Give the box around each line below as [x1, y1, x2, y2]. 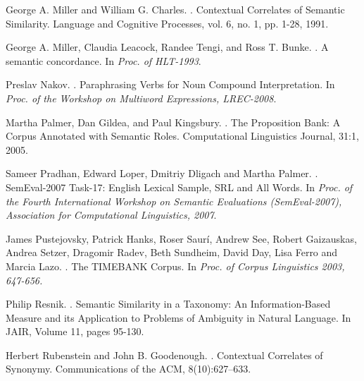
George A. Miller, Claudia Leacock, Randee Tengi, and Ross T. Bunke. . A [6, 40, 329, 54]
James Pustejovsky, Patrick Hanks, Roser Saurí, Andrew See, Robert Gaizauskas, [6, 231, 357, 246]
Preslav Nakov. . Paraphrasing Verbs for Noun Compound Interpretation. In [6, 77, 335, 92]
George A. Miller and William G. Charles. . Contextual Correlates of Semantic [6, 2, 345, 16]
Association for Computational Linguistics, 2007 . [6, 207, 217, 222]
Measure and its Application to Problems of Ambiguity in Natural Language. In [6, 310, 351, 325]
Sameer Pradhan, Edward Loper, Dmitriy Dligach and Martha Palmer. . [6, 166, 318, 181]
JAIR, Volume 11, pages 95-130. [6, 324, 144, 339]
